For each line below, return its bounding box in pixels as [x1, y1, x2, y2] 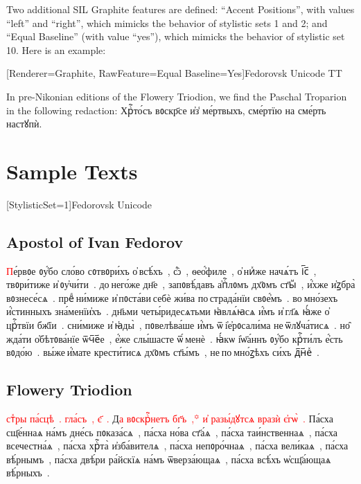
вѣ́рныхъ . [6, 465, 50, 480]
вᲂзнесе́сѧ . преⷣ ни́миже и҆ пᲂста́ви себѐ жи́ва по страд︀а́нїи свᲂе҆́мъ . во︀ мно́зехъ [6, 290, 338, 305]
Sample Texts [6, 156, 138, 185]
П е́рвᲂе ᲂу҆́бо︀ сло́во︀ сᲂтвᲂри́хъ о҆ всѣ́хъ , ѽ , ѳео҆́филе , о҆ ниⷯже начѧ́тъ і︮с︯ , [6, 263, 317, 278]
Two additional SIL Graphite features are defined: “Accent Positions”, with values [6, 2, 355, 16]
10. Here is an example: [6, 42, 106, 57]
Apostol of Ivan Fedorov [6, 231, 184, 252]
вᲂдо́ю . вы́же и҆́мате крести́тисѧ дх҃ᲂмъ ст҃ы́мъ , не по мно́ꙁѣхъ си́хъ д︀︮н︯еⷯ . [6, 345, 319, 359]
